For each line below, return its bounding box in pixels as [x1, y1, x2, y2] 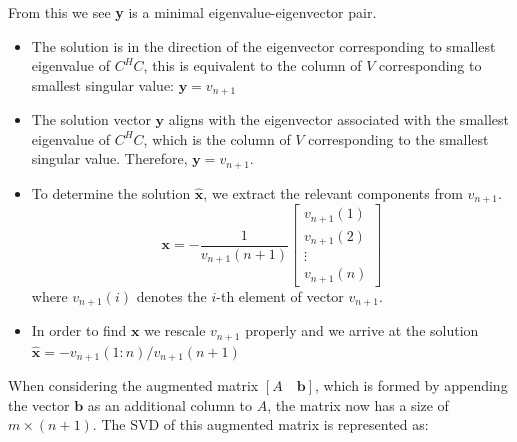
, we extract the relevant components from [203, 182, 463, 203]
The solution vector [31, 109, 151, 130]
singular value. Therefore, [31, 148, 188, 169]
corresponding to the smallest [308, 128, 489, 149]
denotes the [136, 285, 207, 306]
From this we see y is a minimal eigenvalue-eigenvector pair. [8, 2, 377, 22]
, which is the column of [143, 128, 291, 149]
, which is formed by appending [315, 375, 508, 396]
